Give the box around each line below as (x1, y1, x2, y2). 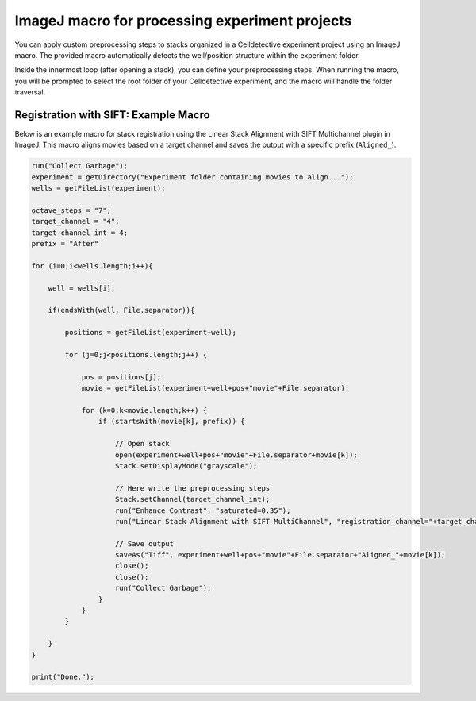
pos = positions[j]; (81, 372, 162, 381)
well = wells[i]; (48, 283, 116, 293)
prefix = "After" (31, 239, 99, 248)
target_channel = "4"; (31, 217, 120, 226)
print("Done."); (31, 672, 95, 682)
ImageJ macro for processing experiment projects (14, 12, 352, 29)
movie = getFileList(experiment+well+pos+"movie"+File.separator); (81, 383, 350, 393)
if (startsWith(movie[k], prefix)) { (98, 417, 245, 426)
